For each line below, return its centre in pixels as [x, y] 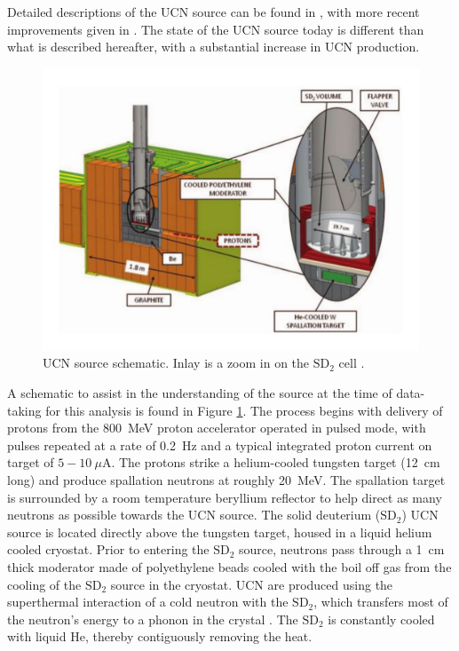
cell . [352, 363]
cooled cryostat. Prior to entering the [108, 549]
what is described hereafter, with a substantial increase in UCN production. [214, 47]
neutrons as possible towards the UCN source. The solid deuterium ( [194, 515]
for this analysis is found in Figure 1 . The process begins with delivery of [244, 410]
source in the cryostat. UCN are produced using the [252, 584]
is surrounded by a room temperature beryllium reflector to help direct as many [225, 497]
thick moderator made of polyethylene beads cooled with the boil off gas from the [229, 566]
